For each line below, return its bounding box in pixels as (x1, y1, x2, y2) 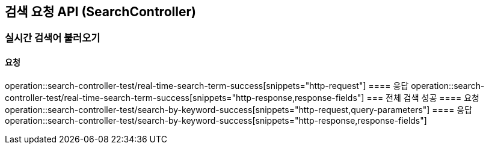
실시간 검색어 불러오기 (5, 32, 100, 44)
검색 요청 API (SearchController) (5, 4, 196, 19)
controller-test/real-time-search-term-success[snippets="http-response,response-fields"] (5, 92, 364, 103)
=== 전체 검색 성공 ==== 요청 (366, 92, 479, 103)
